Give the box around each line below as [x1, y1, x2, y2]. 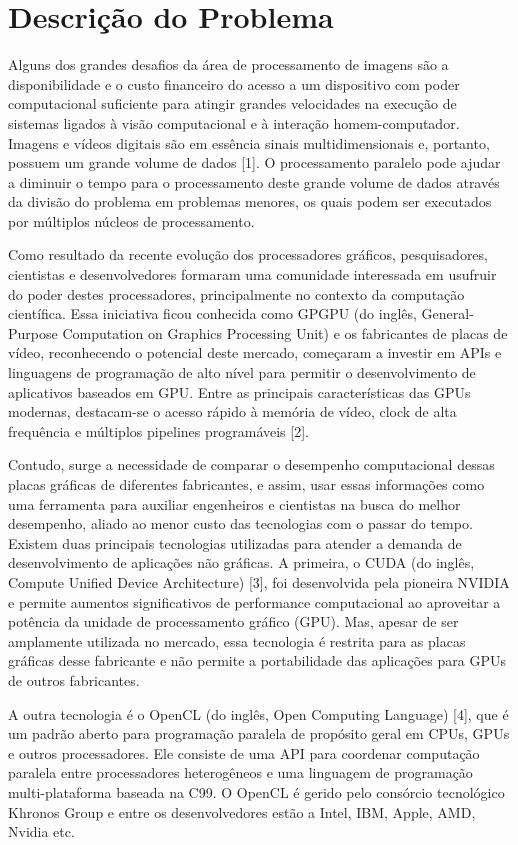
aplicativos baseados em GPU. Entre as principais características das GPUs [8, 381, 471, 402]
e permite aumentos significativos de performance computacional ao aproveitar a [8, 591, 501, 612]
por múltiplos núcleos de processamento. [8, 210, 255, 231]
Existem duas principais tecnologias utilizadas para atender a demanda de [8, 532, 462, 553]
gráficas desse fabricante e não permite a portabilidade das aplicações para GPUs [8, 650, 506, 671]
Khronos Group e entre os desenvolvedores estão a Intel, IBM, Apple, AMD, [8, 801, 476, 822]
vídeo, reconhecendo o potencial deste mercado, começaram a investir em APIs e [8, 342, 502, 363]
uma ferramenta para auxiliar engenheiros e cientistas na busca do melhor [8, 493, 461, 514]
